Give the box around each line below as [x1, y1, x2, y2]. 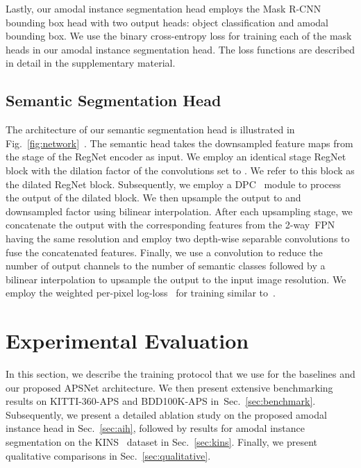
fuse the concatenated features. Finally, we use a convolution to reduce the [6, 244, 323, 259]
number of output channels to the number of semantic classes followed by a [6, 258, 326, 273]
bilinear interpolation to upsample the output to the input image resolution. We [6, 271, 346, 286]
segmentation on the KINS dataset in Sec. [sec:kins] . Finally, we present [6, 434, 318, 449]
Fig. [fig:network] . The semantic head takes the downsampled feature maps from [6, 135, 353, 150]
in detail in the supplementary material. [6, 56, 176, 70]
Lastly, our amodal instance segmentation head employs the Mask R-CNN [6, 1, 321, 15]
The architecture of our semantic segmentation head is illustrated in [6, 122, 295, 137]
